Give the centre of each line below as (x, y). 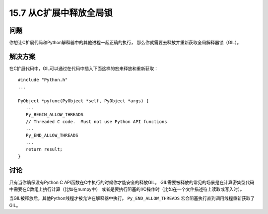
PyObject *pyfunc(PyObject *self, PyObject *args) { (83, 101)
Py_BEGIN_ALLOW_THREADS (55, 115)
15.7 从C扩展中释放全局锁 (61, 13)
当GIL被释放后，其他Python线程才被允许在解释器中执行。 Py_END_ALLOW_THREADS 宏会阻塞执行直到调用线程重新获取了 (132, 198)
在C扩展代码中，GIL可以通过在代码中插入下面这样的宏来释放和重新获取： (84, 68)
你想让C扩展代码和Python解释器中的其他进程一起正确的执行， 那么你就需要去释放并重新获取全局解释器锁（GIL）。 (125, 43)
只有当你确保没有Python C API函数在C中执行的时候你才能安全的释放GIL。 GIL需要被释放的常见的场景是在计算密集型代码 (132, 182)
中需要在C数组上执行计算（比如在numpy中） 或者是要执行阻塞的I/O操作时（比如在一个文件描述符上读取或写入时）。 (127, 189)
